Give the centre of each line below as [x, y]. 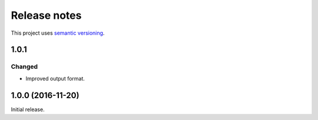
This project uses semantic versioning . [58, 33]
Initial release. [28, 109]
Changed [24, 66]
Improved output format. [55, 78]
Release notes [46, 15]
